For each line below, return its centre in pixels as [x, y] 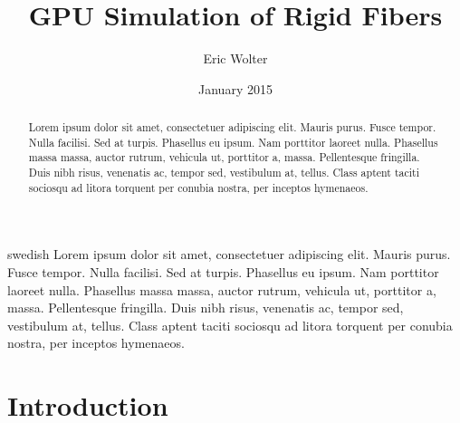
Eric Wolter [235, 58]
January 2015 [235, 88]
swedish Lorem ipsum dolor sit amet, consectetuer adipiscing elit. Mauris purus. [229, 254]
